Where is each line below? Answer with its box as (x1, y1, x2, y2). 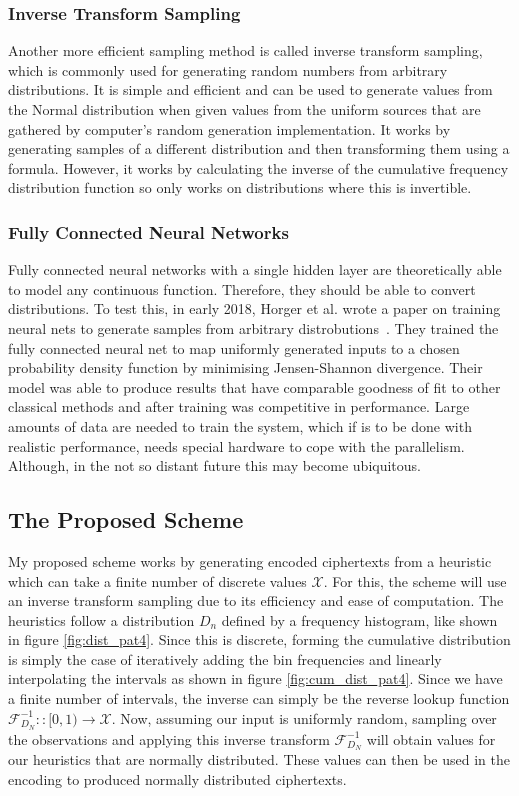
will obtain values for (366, 728, 496, 749)
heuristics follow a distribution (8, 609, 195, 630)
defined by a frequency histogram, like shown (221, 609, 498, 630)
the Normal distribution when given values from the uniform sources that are (8, 99, 481, 119)
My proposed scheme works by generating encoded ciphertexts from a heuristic (8, 550, 492, 571)
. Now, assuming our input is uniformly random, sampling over (111, 707, 497, 728)
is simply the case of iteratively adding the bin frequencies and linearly (8, 648, 442, 669)
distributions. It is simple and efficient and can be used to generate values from (8, 79, 493, 100)
